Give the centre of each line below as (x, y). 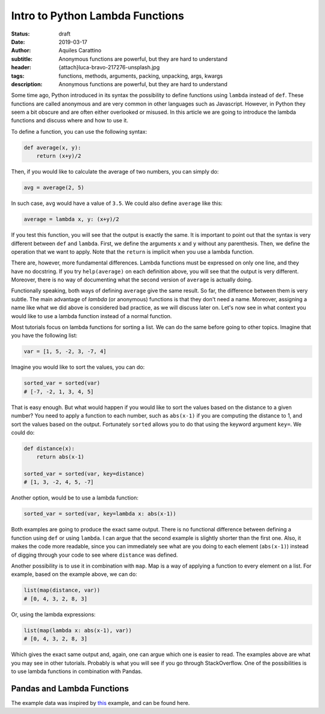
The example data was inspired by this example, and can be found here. (101, 703)
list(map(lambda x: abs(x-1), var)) (78, 630)
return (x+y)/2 (59, 156)
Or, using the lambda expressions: (53, 614)
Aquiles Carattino (80, 51)
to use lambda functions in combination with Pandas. (77, 671)
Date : (18, 42)
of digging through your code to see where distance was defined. (94, 555)
